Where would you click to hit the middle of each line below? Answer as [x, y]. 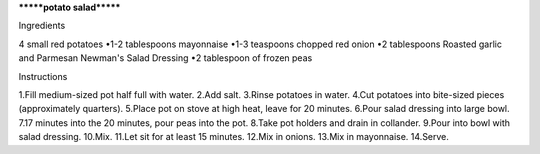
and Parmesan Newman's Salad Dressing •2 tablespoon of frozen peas [165, 58]
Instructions [43, 76]
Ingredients [42, 26]
